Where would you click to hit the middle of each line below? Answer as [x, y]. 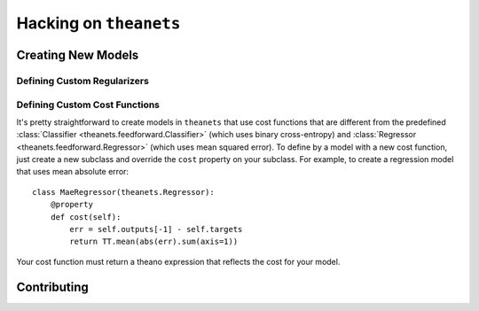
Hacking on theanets [98, 23]
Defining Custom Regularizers [83, 81]
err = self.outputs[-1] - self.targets [156, 229]
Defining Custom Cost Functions [88, 105]
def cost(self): [86, 217]
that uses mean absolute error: [72, 172]
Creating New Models [78, 54]
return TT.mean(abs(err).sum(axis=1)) [154, 242]
